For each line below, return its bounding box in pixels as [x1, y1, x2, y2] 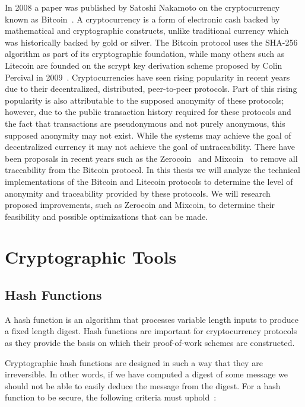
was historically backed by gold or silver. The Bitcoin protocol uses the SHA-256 [5, 36, 298, 48]
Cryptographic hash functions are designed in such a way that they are [5, 356, 263, 368]
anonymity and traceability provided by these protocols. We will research [5, 187, 271, 199]
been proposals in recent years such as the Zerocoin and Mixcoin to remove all [5, 152, 298, 164]
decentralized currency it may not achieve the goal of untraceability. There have [5, 140, 296, 153]
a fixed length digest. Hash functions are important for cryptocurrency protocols [5, 325, 297, 337]
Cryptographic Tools [5, 245, 177, 269]
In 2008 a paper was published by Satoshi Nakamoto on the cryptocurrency [5, 1, 280, 13]
